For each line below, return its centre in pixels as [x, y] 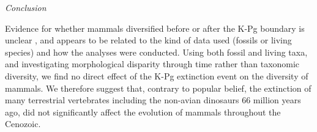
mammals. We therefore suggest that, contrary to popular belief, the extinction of [158, 88]
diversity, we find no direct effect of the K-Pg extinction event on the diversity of [157, 75]
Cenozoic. [23, 124]
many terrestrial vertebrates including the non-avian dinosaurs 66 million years [153, 100]
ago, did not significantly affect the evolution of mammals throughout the [143, 112]
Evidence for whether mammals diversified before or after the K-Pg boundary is [155, 28]
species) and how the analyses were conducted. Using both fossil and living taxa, [156, 52]
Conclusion [26, 7]
